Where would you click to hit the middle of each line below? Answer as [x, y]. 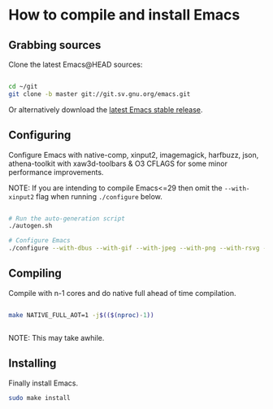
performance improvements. [56, 172]
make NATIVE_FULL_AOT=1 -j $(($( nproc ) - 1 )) [81, 315]
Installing [32, 363]
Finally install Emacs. [43, 383]
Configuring [40, 135]
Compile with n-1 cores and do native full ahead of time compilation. [122, 293]
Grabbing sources [55, 45]
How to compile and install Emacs [124, 15]
